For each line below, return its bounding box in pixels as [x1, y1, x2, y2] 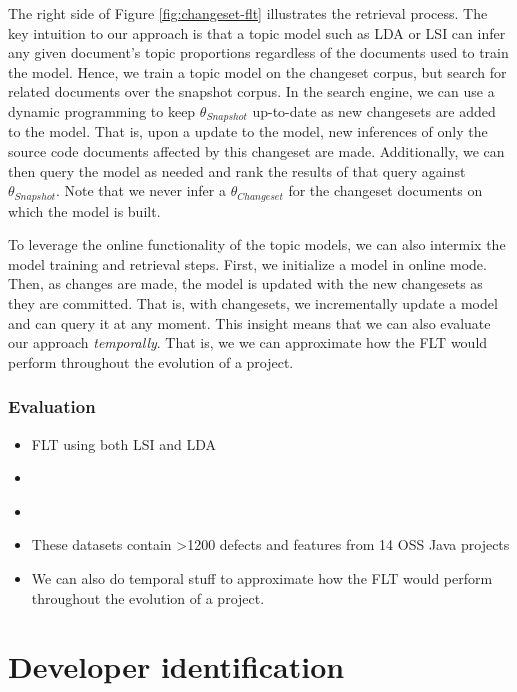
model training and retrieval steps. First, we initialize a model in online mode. [8, 253, 487, 274]
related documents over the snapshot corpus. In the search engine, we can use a [8, 81, 495, 102]
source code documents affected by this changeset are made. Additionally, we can [8, 141, 505, 162]
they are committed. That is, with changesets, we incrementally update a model [8, 293, 498, 314]
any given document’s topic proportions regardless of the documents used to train [8, 42, 509, 63]
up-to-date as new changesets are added [252, 100, 496, 121]
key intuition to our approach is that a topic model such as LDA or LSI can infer [8, 22, 506, 43]
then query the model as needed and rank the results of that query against [8, 160, 466, 181]
